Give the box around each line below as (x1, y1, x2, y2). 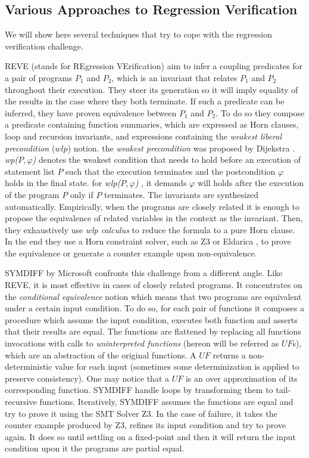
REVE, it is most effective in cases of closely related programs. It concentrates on (5, 278, 302, 291)
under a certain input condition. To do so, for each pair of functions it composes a (5, 302, 304, 314)
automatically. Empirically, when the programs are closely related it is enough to (5, 200, 299, 212)
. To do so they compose (216, 106, 305, 119)
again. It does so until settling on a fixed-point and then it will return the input (5, 430, 296, 442)
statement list (5, 165, 55, 177)
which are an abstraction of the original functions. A (5, 348, 196, 361)
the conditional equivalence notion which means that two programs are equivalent (5, 290, 302, 302)
